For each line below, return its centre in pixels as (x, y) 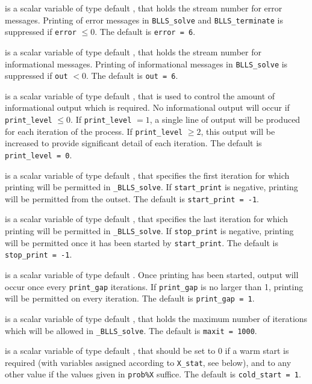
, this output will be (238, 131)
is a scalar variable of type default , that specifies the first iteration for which (147, 175)
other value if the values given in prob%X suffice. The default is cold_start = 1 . (153, 374)
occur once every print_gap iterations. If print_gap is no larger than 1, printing (154, 286)
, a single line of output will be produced (225, 119)
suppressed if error (41, 32)
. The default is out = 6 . (132, 76)
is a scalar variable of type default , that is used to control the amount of (140, 95)
